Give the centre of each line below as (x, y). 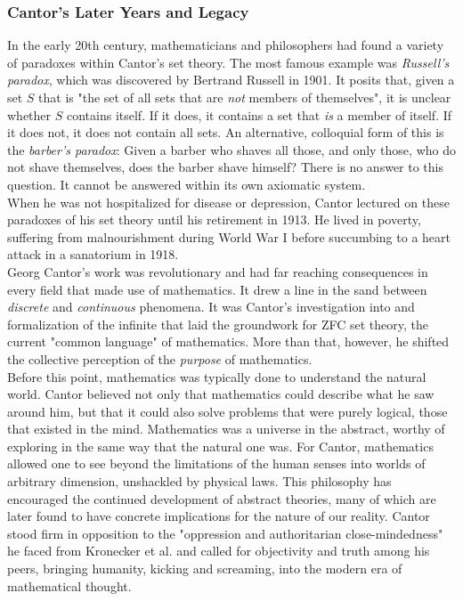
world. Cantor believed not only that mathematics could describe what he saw (221, 394)
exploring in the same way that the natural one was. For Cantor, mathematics (220, 446)
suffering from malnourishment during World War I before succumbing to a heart (229, 236)
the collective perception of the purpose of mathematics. (160, 358)
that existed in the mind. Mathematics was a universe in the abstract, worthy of (226, 429)
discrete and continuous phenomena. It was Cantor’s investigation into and (211, 307)
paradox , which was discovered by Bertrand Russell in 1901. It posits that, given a (231, 80)
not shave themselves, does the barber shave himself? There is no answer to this (225, 167)
